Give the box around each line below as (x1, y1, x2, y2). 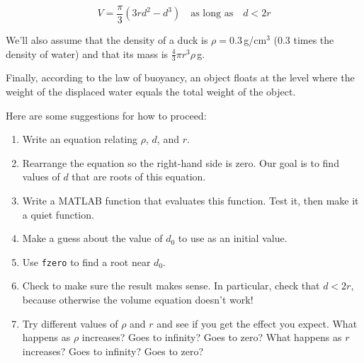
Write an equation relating (22, 132, 138, 146)
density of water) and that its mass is (6, 46, 169, 61)
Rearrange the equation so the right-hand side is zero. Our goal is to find (22, 155, 339, 170)
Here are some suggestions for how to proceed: (6, 108, 207, 122)
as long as (190, 8, 234, 19)
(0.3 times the (273, 33, 334, 47)
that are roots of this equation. (72, 169, 206, 184)
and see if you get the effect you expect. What (157, 316, 358, 330)
